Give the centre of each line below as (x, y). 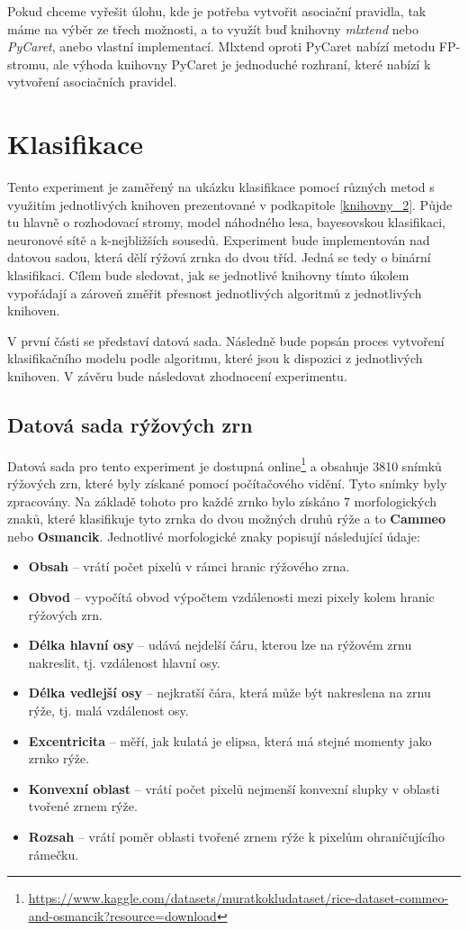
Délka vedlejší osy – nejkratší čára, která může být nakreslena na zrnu (229, 693)
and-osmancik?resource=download (122, 915)
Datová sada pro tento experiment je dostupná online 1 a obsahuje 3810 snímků (225, 464)
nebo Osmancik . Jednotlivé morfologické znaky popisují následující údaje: (214, 536)
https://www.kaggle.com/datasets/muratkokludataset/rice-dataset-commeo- (238, 898)
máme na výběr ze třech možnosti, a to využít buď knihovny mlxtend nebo (213, 28)
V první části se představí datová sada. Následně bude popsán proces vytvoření (226, 340)
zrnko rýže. (59, 758)
